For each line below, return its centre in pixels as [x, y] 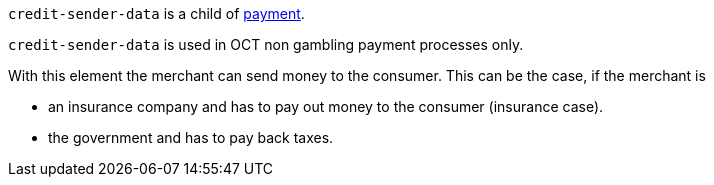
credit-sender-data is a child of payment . [156, 13]
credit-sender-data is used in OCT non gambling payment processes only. [266, 44]
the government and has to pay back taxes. [191, 137]
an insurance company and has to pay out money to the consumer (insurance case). [326, 106]
